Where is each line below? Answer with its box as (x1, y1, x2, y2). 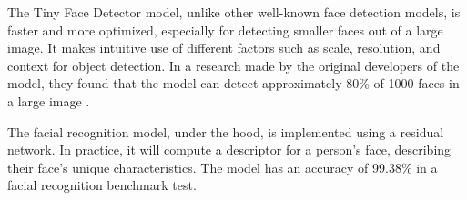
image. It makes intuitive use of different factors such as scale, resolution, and (7, 38, 441, 57)
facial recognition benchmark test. (7, 175, 197, 195)
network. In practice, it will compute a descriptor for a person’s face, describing (7, 140, 452, 159)
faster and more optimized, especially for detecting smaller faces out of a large (7, 20, 443, 39)
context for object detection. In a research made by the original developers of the (7, 55, 460, 75)
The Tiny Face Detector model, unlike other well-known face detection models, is (7, 3, 461, 21)
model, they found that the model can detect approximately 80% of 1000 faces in (7, 74, 460, 93)
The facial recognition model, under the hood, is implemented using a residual (7, 122, 444, 141)
